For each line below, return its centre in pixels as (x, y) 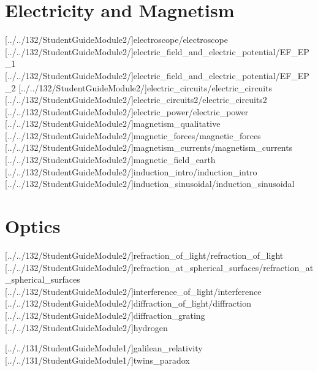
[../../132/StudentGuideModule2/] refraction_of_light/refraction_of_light (144, 255)
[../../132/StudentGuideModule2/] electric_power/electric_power (127, 111)
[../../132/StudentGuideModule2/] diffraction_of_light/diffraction (128, 303)
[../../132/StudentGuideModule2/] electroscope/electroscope (116, 40)
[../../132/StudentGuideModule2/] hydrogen (86, 327)
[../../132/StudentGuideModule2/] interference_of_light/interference (133, 291)
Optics (33, 226)
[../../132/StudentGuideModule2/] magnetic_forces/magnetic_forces (133, 135)
